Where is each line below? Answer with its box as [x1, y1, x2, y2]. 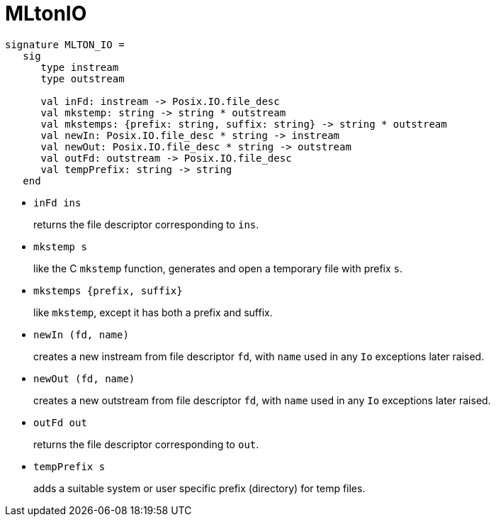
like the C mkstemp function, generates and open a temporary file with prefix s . [33, 262, 403, 274]
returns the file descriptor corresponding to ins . [33, 218, 259, 231]
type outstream [40, 72, 125, 84]
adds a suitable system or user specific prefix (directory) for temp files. [33, 482, 366, 494]
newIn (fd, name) [33, 328, 129, 340]
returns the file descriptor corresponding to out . [33, 438, 259, 450]
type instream [40, 61, 119, 73]
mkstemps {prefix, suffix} [33, 284, 183, 296]
